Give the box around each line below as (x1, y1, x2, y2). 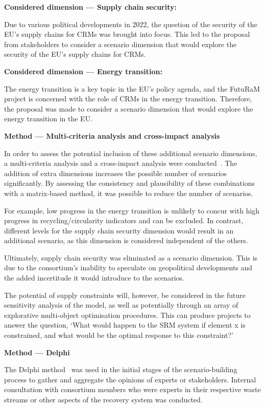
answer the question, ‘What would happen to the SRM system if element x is (4, 319, 246, 330)
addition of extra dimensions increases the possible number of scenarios (4, 167, 227, 178)
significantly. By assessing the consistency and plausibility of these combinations (4, 178, 255, 188)
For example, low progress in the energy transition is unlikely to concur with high (4, 205, 260, 216)
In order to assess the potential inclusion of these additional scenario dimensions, (4, 147, 257, 158)
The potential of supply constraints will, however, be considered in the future (4, 289, 246, 300)
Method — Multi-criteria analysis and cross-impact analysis (4, 130, 220, 141)
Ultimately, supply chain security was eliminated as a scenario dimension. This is (4, 252, 258, 263)
